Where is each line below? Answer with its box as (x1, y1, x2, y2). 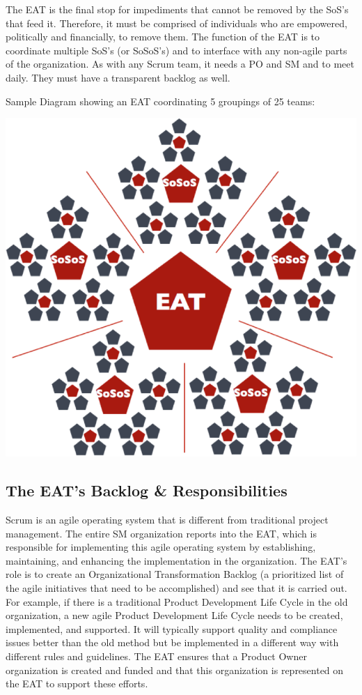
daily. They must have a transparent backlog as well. (6, 70, 230, 84)
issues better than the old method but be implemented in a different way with (6, 635, 339, 650)
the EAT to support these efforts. (6, 676, 148, 691)
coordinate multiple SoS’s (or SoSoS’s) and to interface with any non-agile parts (6, 43, 347, 57)
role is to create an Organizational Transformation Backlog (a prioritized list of (6, 567, 344, 581)
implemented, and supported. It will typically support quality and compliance (6, 621, 338, 636)
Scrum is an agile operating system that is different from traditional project (6, 512, 329, 527)
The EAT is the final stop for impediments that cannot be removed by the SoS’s (6, 2, 349, 16)
